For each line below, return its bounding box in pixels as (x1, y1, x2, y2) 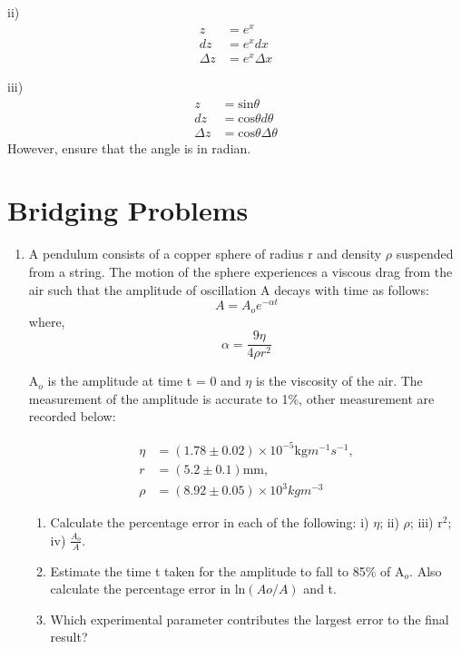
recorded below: (28, 407, 116, 426)
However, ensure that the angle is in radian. (7, 138, 251, 157)
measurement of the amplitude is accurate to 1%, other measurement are (28, 388, 435, 408)
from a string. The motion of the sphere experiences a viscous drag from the (28, 261, 453, 280)
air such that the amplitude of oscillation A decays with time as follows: (28, 280, 429, 299)
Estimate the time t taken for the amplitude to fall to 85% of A (50, 561, 405, 580)
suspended (396, 244, 454, 263)
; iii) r (409, 513, 443, 532)
